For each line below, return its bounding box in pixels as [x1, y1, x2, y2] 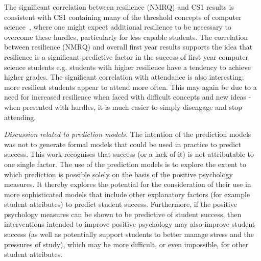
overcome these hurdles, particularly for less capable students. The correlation [4, 31, 248, 42]
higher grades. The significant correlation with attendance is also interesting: [4, 72, 244, 82]
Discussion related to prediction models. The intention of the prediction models [4, 129, 251, 139]
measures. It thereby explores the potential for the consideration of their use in [4, 179, 251, 189]
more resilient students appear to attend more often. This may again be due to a [4, 81, 257, 92]
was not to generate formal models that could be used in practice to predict [4, 138, 241, 149]
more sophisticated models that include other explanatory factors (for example [4, 188, 250, 199]
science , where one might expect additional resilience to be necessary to [4, 21, 231, 32]
